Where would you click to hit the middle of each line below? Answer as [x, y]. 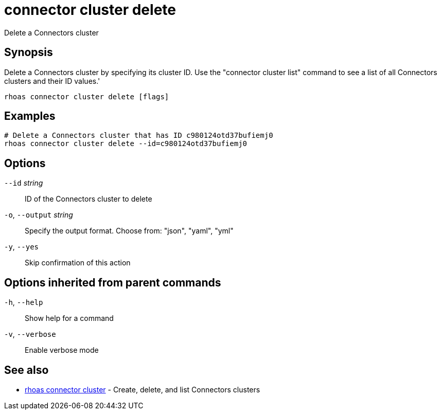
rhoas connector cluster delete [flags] [87, 96]
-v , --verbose [30, 334]
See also [27, 370]
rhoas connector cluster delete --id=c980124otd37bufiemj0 [126, 144]
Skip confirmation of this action [78, 263]
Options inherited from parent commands [113, 282]
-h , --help [24, 302]
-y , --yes [21, 247]
